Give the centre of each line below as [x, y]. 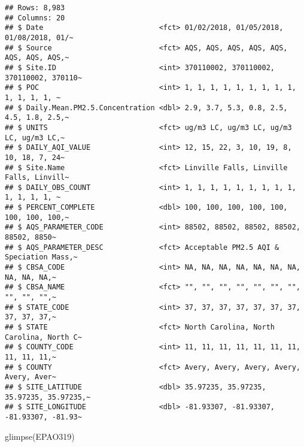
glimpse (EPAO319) [40, 436]
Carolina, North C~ [43, 337]
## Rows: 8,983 [35, 8]
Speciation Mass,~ [41, 257]
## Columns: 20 [35, 18]
